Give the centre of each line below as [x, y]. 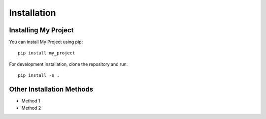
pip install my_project [47, 53]
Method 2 [31, 108]
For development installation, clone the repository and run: [68, 64]
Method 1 [31, 101]
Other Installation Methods [51, 89]
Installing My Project [41, 30]
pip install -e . [39, 75]
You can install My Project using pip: [46, 42]
